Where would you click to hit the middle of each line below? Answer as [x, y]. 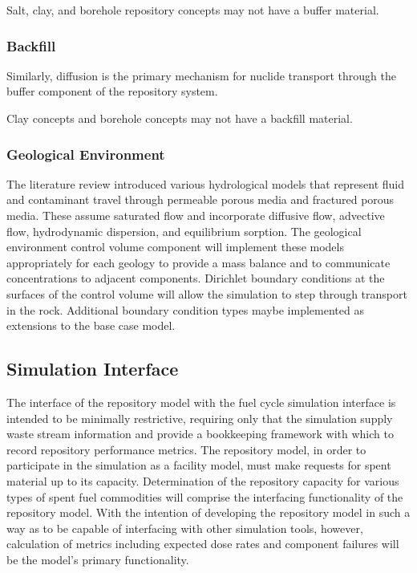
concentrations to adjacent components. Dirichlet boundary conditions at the [196, 278]
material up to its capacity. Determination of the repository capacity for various [203, 480]
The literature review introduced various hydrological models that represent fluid [206, 183]
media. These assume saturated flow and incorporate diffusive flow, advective [196, 215]
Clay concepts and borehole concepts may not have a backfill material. [180, 118]
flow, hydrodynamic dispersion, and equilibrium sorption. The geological [184, 231]
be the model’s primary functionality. [98, 559]
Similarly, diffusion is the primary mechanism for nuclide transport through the [201, 75]
